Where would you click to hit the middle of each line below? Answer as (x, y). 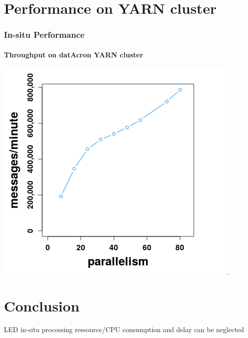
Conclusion (42, 305)
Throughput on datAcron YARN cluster (74, 54)
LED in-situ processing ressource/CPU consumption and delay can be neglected (124, 329)
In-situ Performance (44, 35)
